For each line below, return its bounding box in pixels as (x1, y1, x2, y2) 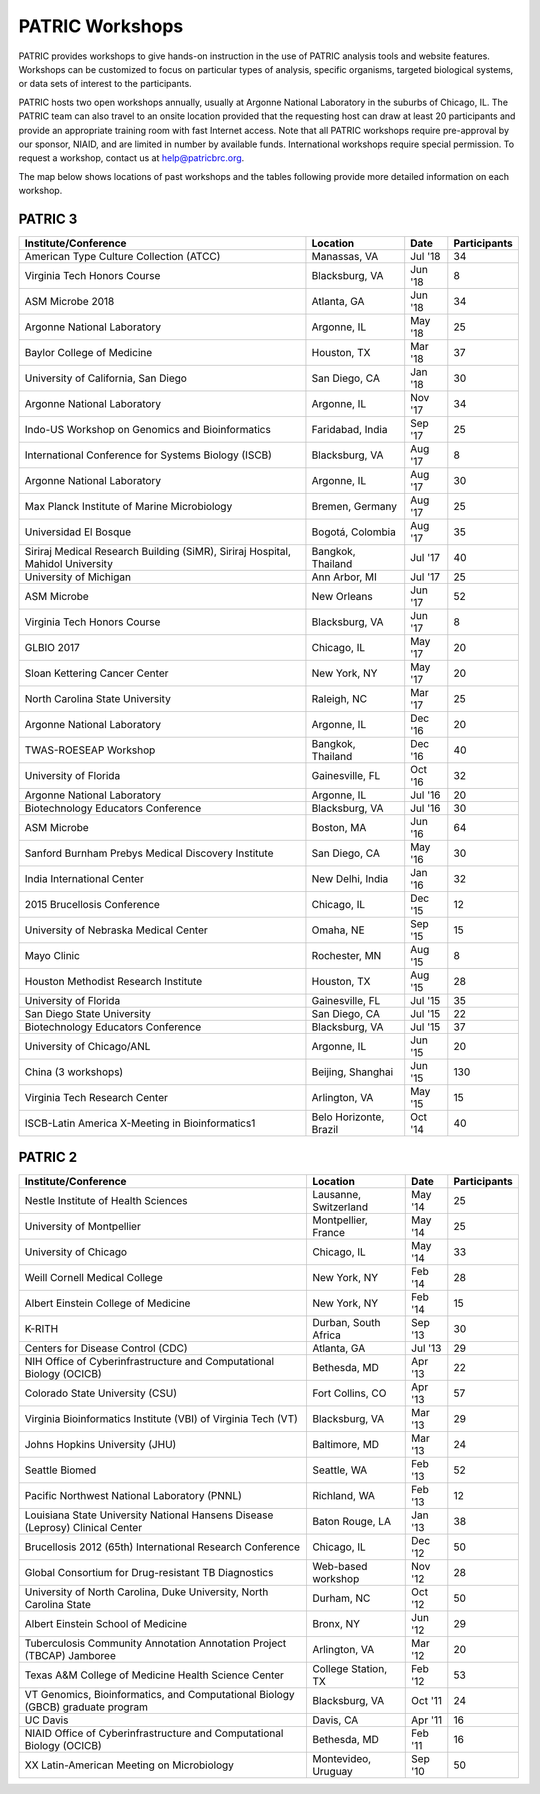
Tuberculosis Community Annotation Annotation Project (24, 1636, 287, 1650)
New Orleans (311, 589, 374, 603)
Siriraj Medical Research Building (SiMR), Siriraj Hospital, (24, 544, 292, 558)
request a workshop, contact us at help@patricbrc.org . (18, 152, 245, 164)
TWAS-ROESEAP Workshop (24, 743, 156, 757)
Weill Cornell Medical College (24, 1271, 164, 1285)
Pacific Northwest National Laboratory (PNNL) (24, 1489, 242, 1503)
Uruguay (311, 1765, 354, 1779)
